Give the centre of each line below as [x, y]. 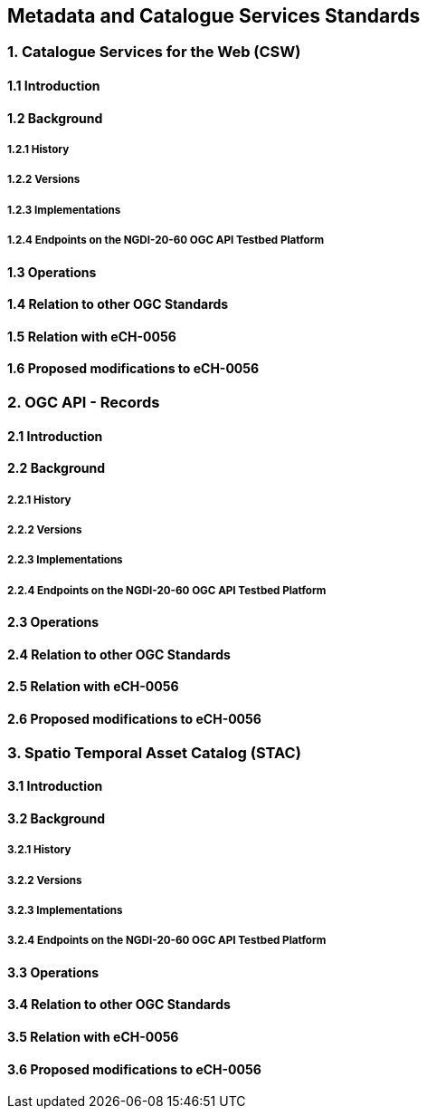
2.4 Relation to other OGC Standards [119, 654]
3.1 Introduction [55, 786]
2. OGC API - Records [84, 403]
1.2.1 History [38, 150]
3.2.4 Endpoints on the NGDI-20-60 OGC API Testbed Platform [167, 941]
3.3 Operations [53, 972]
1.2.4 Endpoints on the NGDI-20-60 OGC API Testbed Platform [166, 241]
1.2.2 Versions [44, 180]
